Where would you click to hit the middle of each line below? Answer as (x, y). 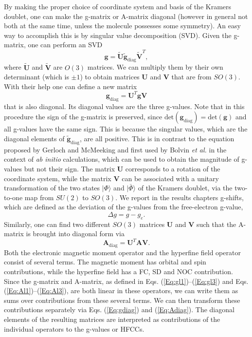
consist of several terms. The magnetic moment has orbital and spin (105, 262)
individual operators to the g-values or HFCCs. (74, 328)
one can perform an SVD (65, 45)
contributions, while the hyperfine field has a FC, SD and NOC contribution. (118, 271)
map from (39, 197)
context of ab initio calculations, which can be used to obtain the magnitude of (122, 159)
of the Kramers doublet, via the (185, 188)
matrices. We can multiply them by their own (155, 67)
